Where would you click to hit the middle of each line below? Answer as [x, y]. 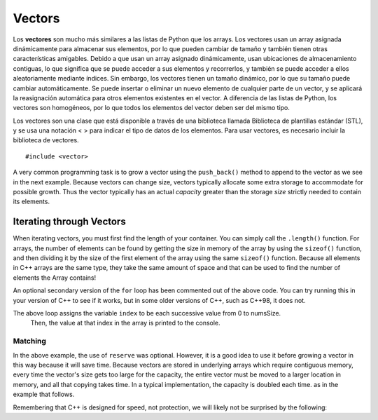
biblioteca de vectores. [46, 140]
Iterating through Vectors [69, 222]
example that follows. [44, 394]
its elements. [31, 202]
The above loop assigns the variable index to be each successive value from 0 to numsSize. [147, 313]
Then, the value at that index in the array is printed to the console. [125, 323]
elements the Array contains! [55, 278]
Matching [30, 341]
